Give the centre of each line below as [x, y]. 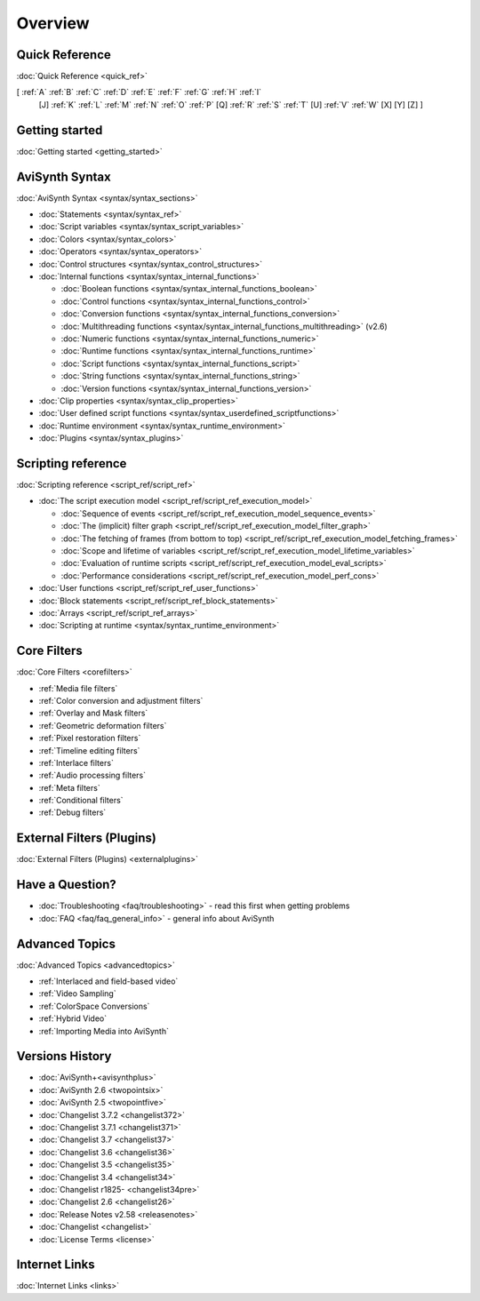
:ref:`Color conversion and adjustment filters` [121, 700]
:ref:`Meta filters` [70, 787]
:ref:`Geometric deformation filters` [103, 725]
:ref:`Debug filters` [72, 812]
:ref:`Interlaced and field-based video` [108, 981]
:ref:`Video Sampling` [77, 994]
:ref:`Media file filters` [78, 688]
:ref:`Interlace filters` [76, 762]
